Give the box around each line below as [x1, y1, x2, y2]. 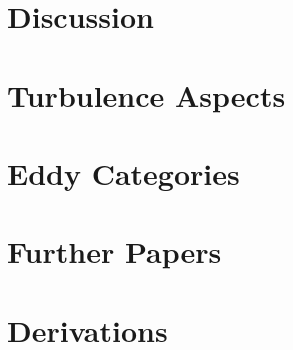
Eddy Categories [7, 152, 240, 193]
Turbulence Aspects [7, 74, 286, 115]
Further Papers [7, 231, 222, 272]
